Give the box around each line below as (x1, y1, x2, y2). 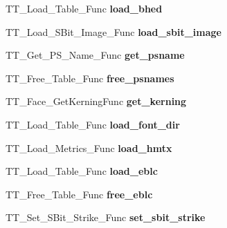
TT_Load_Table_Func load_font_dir (6, 117, 180, 131)
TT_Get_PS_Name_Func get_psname (6, 48, 185, 62)
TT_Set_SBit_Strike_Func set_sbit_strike (6, 210, 206, 225)
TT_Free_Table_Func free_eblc (6, 187, 153, 201)
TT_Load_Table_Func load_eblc (6, 164, 158, 178)
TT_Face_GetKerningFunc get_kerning (6, 94, 187, 108)
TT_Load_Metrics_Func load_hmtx (6, 140, 172, 155)
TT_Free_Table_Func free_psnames (6, 70, 174, 85)
